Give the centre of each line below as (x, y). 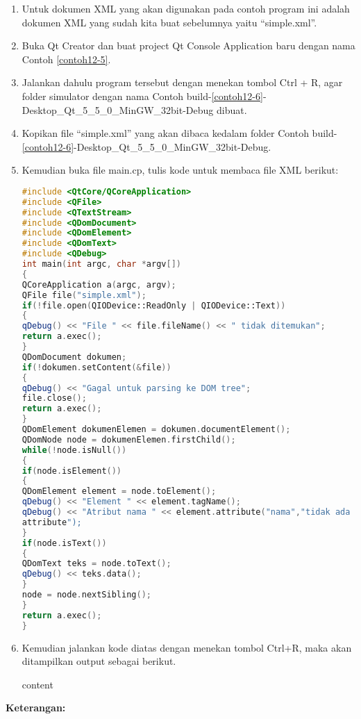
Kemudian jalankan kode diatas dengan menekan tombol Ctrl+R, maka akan (187, 647)
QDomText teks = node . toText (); (96, 564)
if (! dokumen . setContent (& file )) (96, 367)
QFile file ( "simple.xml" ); (84, 295)
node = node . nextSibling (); (86, 595)
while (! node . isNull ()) (74, 450)
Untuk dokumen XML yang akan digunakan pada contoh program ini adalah (186, 8)
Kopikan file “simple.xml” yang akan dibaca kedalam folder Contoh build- (179, 133)
